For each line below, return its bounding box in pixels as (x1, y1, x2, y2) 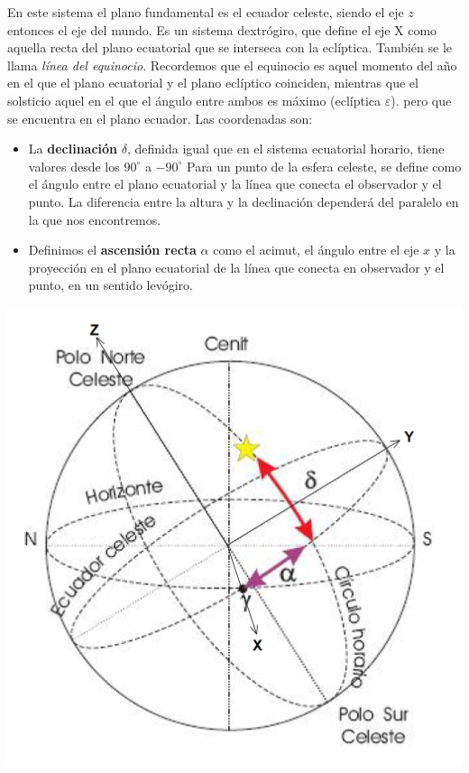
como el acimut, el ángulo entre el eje (213, 240, 419, 259)
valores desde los (28, 156, 120, 175)
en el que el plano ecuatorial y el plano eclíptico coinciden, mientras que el (7, 73, 418, 92)
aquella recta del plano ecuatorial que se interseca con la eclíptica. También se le (7, 38, 453, 57)
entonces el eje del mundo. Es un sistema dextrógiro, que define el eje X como (7, 20, 437, 39)
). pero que (391, 90, 452, 109)
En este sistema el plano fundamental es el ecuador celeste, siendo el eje (7, 3, 404, 21)
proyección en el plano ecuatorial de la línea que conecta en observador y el (28, 257, 445, 276)
